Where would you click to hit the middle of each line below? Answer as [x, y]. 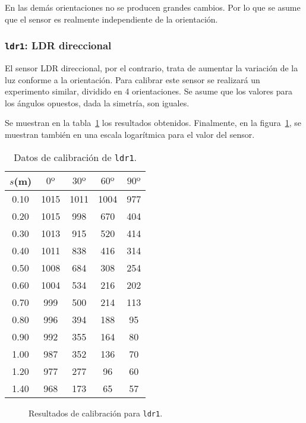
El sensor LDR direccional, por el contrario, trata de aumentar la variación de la [152, 67]
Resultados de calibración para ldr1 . [96, 413]
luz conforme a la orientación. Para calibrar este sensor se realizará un [133, 79]
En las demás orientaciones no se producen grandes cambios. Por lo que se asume [153, 7]
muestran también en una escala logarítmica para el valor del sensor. [130, 134]
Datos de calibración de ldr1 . [75, 157]
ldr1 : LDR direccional [58, 45]
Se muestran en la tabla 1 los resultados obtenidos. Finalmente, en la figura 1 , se [153, 123]
